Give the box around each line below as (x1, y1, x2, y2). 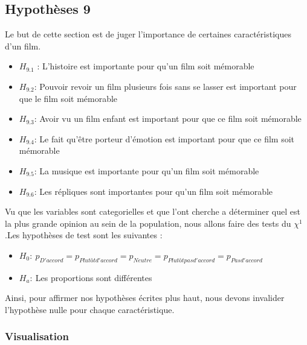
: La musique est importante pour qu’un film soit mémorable (34, 164, 259, 177)
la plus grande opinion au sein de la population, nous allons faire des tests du (5, 217, 291, 229)
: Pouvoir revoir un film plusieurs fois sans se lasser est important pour (34, 80, 297, 92)
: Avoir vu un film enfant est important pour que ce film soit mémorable (34, 112, 302, 125)
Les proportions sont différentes (35, 271, 152, 283)
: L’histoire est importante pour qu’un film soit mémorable (37, 60, 254, 72)
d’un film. (5, 39, 41, 52)
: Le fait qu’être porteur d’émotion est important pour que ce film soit (34, 132, 295, 145)
